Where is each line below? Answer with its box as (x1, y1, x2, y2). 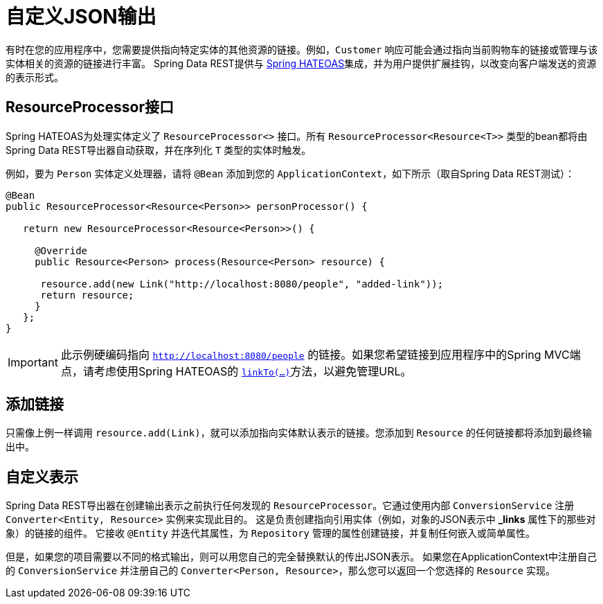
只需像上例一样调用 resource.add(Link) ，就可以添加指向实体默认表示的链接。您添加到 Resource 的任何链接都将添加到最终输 (6, 427, 592, 439)
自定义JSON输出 (6, 5, 156, 28)
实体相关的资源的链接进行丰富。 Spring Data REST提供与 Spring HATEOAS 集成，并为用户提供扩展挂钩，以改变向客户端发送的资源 (6, 57, 597, 69)
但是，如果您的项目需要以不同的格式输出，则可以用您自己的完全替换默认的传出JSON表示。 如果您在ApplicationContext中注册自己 (6, 551, 597, 563)
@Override (35, 245, 88, 256)
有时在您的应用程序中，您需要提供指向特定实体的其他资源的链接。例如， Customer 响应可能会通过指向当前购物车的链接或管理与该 (6, 43, 598, 55)
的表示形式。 (6, 71, 64, 83)
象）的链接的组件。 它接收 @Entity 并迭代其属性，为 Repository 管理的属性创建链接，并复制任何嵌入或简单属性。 (6, 527, 535, 540)
